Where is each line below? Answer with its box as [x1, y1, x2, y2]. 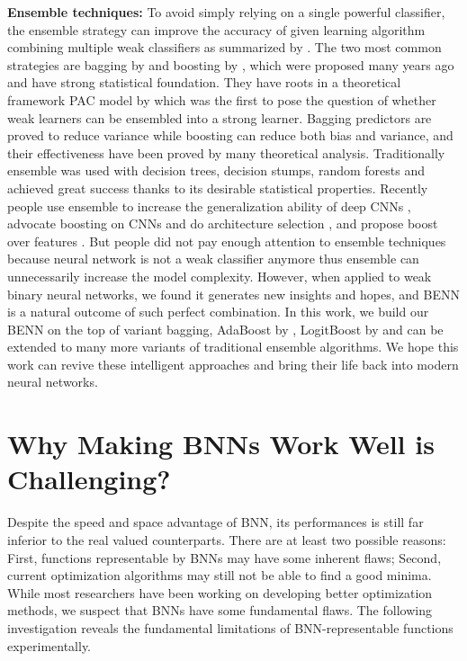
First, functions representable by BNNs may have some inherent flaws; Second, [7, 548, 442, 567]
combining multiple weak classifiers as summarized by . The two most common [7, 38, 442, 57]
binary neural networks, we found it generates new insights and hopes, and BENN [7, 284, 461, 303]
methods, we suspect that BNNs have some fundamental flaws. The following [7, 601, 432, 620]
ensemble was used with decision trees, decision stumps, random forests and [7, 161, 426, 180]
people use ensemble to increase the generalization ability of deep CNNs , [7, 196, 411, 215]
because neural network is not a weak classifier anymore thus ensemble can [7, 249, 419, 268]
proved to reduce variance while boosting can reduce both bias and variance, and [7, 126, 454, 145]
